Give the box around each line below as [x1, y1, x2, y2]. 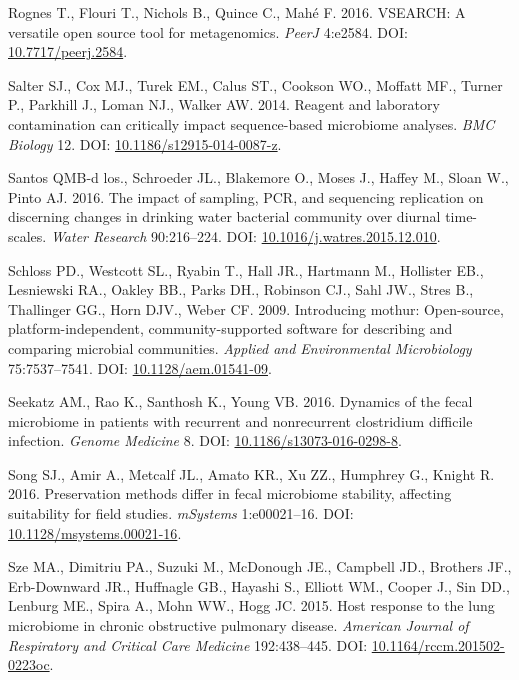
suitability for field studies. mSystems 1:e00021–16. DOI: [8, 503, 354, 524]
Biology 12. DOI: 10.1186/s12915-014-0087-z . [8, 133, 282, 154]
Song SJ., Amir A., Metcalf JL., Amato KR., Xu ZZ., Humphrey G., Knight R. [8, 463, 495, 484]
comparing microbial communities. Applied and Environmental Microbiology [8, 337, 472, 358]
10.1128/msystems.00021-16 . [8, 522, 182, 543]
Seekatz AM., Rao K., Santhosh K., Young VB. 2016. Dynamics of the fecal [8, 391, 473, 412]
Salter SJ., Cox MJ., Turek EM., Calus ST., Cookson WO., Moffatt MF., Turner [8, 74, 503, 95]
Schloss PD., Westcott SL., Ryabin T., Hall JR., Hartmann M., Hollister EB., [8, 259, 484, 280]
